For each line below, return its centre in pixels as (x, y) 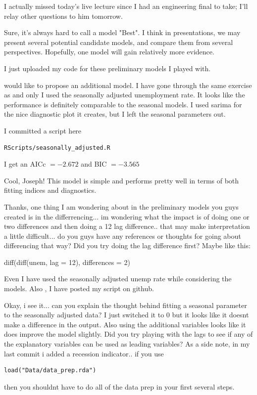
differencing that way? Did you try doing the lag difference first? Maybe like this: (127, 245)
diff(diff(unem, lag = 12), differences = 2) (67, 262)
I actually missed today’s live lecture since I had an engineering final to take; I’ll (126, 6)
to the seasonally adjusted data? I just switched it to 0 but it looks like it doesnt (127, 315)
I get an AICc (25, 164)
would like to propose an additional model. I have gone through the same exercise (128, 85)
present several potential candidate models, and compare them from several (119, 42)
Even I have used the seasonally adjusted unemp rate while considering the (118, 279)
